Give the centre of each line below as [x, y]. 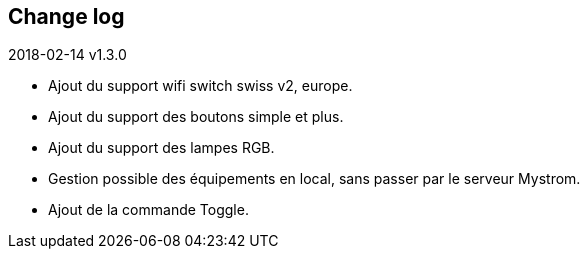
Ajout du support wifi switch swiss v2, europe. [200, 86]
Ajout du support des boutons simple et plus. [196, 117]
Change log [66, 16]
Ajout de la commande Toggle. [148, 210]
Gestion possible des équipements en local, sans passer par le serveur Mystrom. [314, 179]
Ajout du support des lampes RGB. [161, 148]
